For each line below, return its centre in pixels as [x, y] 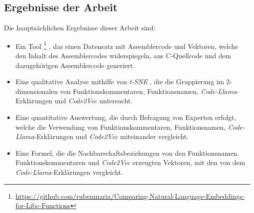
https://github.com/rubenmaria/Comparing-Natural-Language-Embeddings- [130, 196]
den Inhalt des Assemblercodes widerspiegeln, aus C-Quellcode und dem [123, 56]
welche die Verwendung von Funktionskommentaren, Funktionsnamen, [120, 127]
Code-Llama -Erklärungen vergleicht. [69, 172]
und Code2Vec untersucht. [94, 101]
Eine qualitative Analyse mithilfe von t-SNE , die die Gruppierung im [120, 82]
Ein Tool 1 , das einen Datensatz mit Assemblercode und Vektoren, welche [127, 45]
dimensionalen [37, 91]
